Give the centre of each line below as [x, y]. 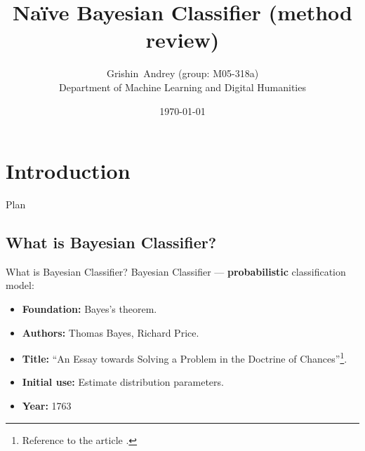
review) [182, 40]
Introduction [68, 171]
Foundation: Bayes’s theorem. [89, 309]
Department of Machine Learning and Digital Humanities [182, 87]
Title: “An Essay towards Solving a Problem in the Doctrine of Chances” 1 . [185, 357]
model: [20, 285]
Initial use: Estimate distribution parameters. [123, 382]
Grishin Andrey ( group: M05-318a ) [182, 73]
